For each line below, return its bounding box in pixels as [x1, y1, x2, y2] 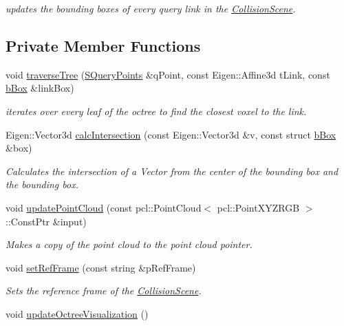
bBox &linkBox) [6, 81, 74, 95]
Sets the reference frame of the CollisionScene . [6, 283, 202, 298]
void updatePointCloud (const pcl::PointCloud [6, 200, 202, 214]
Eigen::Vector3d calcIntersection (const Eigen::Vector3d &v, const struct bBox [6, 127, 336, 141]
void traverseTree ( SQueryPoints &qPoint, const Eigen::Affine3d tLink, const [6, 67, 330, 81]
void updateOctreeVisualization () [6, 306, 149, 320]
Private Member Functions [6, 34, 201, 56]
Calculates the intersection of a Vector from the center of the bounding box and [6, 163, 338, 178]
